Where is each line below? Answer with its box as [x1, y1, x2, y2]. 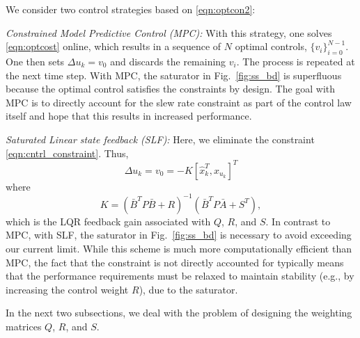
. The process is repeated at [236, 54, 355, 68]
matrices [6, 319, 42, 333]
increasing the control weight [6, 282, 129, 296]
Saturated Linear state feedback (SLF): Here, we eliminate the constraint [6, 131, 315, 146]
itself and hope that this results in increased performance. [6, 108, 252, 123]
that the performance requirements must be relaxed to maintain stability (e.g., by [6, 268, 354, 283]
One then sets [6, 54, 65, 68]
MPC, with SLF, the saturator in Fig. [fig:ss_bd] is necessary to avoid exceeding [6, 227, 352, 242]
